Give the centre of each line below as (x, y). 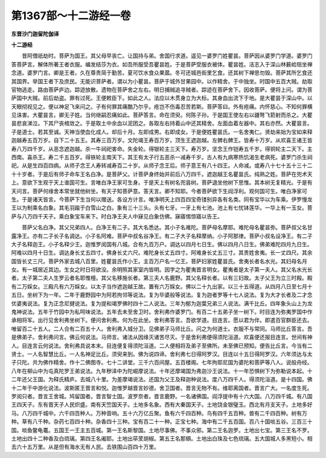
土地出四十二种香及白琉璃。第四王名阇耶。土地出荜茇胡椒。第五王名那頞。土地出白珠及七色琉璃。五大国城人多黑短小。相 (162, 438)
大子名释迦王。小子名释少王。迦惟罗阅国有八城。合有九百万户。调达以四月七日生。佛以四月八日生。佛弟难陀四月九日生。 (162, 244)
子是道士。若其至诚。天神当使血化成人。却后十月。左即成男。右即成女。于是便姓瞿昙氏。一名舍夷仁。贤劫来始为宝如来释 (162, 132)
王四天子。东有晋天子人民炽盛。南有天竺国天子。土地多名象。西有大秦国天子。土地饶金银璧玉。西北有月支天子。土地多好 (162, 405)
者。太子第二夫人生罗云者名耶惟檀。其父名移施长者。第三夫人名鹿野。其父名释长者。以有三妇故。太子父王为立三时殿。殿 (162, 278)
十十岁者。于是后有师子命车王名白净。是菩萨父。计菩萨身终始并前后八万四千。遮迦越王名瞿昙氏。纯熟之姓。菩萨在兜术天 (162, 174)
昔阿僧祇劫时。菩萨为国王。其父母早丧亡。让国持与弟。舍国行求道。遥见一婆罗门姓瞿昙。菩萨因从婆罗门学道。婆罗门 (167, 56)
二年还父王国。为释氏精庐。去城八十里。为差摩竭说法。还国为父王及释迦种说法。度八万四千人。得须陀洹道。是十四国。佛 (162, 380)
